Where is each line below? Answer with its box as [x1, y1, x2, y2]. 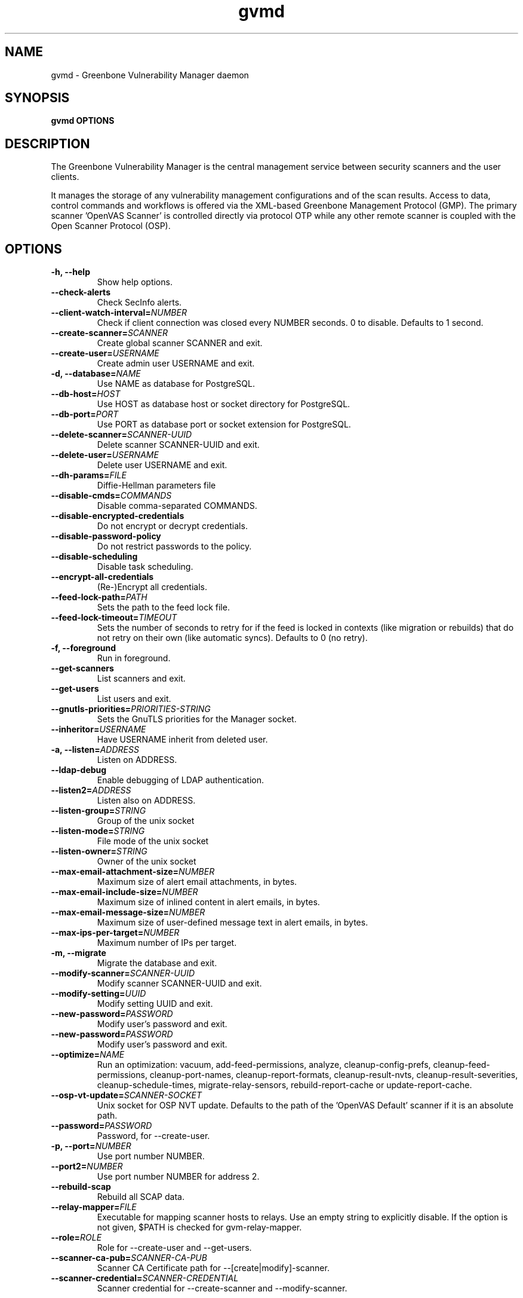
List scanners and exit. [97, 673, 186, 684]
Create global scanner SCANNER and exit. [97, 338, 263, 349]
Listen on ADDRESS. [97, 755, 177, 765]
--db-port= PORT [51, 409, 119, 420]
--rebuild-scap [51, 1181, 111, 1192]
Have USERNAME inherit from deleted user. [97, 734, 268, 745]
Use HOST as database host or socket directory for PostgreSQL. [97, 399, 350, 410]
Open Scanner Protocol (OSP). [51, 221, 171, 231]
